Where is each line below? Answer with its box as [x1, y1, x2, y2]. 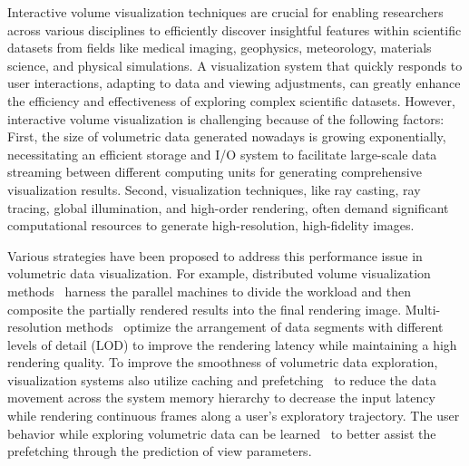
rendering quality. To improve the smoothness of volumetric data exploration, [7, 353, 438, 372]
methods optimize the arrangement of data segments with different [65, 317, 444, 336]
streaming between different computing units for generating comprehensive [7, 162, 422, 181]
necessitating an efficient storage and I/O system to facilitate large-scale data [7, 144, 437, 163]
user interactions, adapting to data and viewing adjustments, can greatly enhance [7, 73, 461, 92]
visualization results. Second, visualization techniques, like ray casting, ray [7, 180, 421, 199]
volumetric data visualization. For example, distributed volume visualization [7, 264, 431, 283]
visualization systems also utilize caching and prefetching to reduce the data [7, 370, 436, 389]
